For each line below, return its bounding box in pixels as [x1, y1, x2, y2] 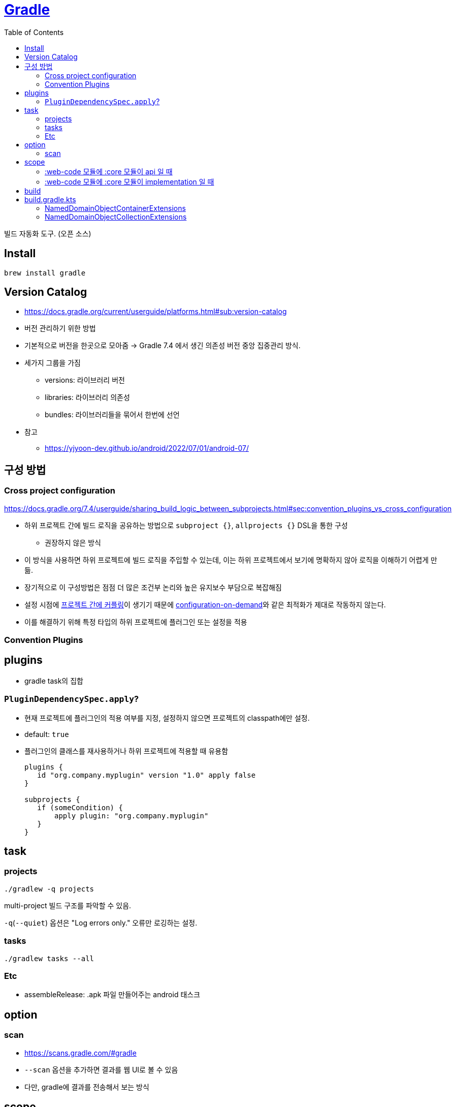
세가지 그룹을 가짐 [24, 358, 81, 367]
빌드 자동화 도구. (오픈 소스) [4, 229, 91, 238]
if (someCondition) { [37, 803, 123, 812]
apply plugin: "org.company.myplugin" [54, 811, 209, 820]
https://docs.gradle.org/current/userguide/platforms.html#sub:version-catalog [24, 307, 287, 316]
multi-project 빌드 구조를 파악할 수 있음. [4, 901, 132, 910]
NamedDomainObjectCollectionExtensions [45, 212, 187, 221]
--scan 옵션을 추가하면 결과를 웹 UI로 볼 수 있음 [24, 1065, 178, 1074]
